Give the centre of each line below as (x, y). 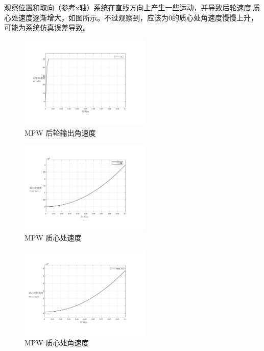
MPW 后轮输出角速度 (60, 132)
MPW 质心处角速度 (57, 343)
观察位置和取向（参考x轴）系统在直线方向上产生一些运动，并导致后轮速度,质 (132, 7)
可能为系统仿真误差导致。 (47, 27)
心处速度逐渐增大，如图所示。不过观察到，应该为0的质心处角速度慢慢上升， (131, 17)
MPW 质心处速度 (53, 237)
